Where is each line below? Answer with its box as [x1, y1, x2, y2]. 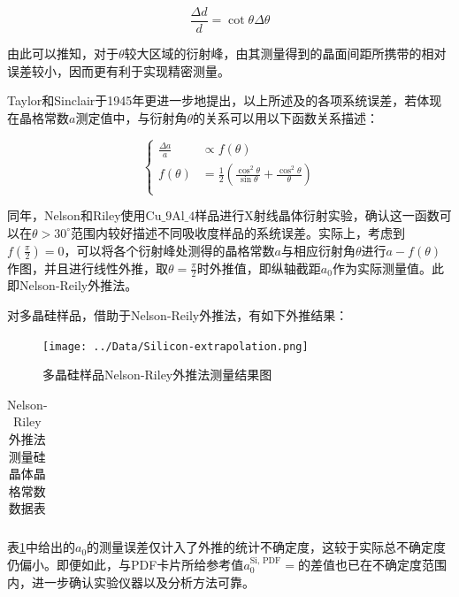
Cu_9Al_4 [145, 210, 195, 224]
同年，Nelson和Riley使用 [7, 206, 146, 225]
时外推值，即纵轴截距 [196, 258, 321, 277]
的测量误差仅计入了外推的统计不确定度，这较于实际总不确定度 [87, 538, 447, 556]
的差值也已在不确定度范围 [297, 555, 447, 574]
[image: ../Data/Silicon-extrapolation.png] [42, 340, 309, 353]
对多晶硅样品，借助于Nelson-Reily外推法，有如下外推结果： [7, 305, 348, 324]
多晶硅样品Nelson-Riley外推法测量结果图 [42, 365, 272, 384]
